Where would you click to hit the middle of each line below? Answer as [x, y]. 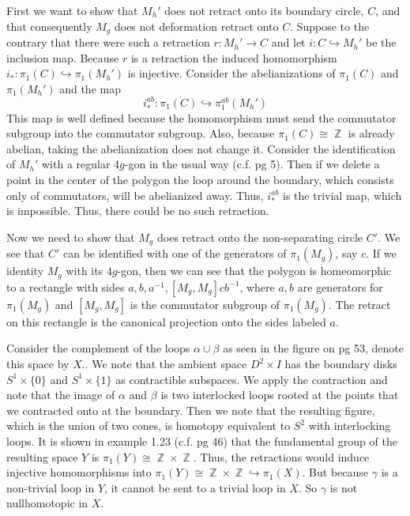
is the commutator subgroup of [205, 304]
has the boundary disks [341, 364]
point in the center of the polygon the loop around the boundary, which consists [200, 180]
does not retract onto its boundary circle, [264, 10]
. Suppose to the [330, 26]
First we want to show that [72, 10]
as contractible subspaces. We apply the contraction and [252, 379]
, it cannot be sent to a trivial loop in [195, 487]
